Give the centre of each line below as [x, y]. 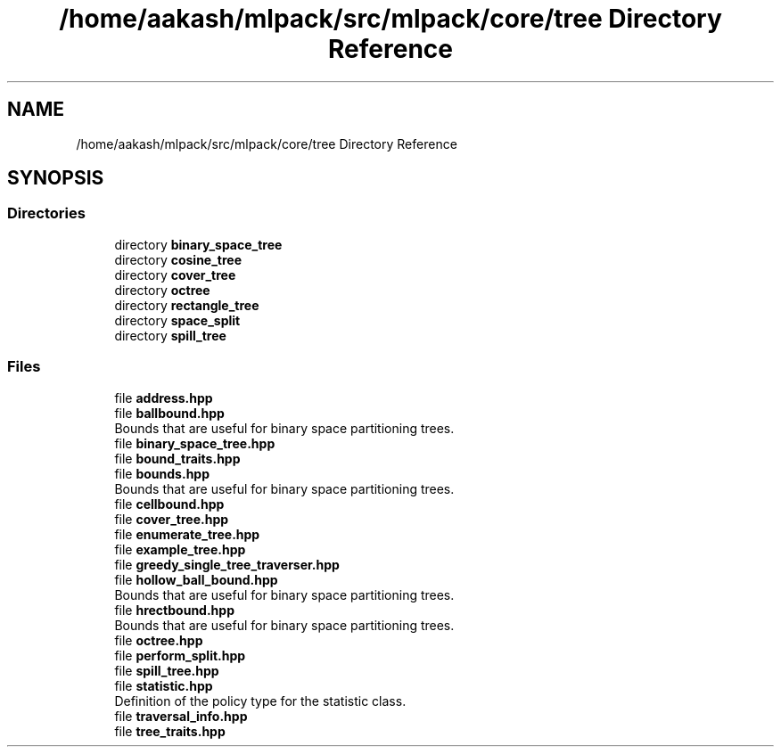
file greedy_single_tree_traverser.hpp [227, 564]
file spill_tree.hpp [167, 670]
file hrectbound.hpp [174, 610]
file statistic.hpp [164, 685]
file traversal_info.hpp [181, 716]
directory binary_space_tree [198, 244]
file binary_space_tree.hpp [195, 443]
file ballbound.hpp [169, 413]
